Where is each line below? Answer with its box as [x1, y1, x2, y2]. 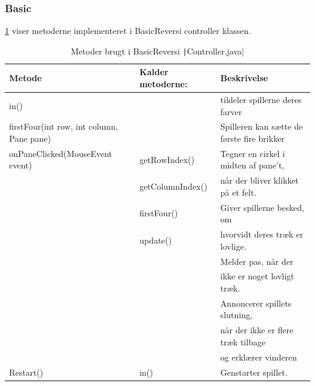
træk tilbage [220, 335, 266, 348]
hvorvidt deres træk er [220, 228, 303, 241]
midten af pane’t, [220, 159, 285, 171]
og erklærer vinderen [220, 350, 297, 363]
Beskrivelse [220, 72, 268, 84]
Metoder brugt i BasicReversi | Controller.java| [71, 44, 244, 57]
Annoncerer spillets [220, 296, 292, 309]
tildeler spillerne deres [220, 93, 302, 105]
